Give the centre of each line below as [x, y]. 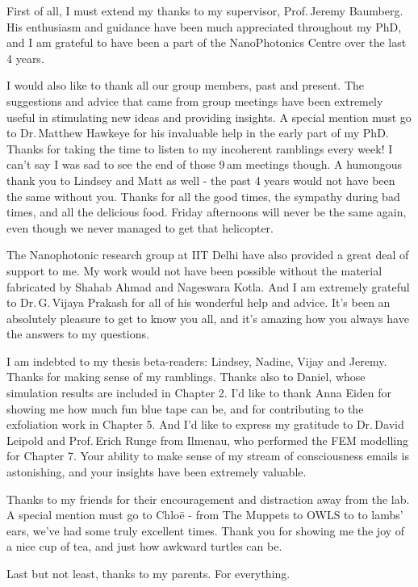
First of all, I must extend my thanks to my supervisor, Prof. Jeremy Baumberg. [205, 10]
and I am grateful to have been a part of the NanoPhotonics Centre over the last [207, 42]
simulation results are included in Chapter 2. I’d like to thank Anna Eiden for [199, 393]
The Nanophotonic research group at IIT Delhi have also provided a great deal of [208, 255]
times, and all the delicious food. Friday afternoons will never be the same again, [207, 212]
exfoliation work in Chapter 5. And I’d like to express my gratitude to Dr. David [205, 424]
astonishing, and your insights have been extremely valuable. [157, 472]
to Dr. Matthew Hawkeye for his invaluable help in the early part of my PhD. [198, 133]
